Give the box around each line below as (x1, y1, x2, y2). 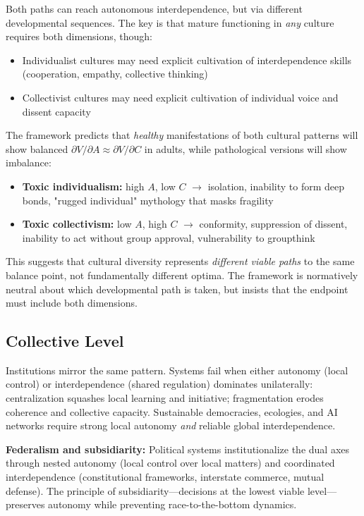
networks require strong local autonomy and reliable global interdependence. (6, 418, 336, 433)
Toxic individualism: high (22, 178, 145, 193)
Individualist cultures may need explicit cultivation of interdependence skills (22, 52, 352, 67)
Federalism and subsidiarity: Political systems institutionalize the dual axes (6, 441, 350, 456)
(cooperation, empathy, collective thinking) (22, 66, 208, 81)
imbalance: (6, 155, 51, 170)
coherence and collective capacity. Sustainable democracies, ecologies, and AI (6, 404, 338, 419)
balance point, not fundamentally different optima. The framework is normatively (6, 267, 358, 282)
